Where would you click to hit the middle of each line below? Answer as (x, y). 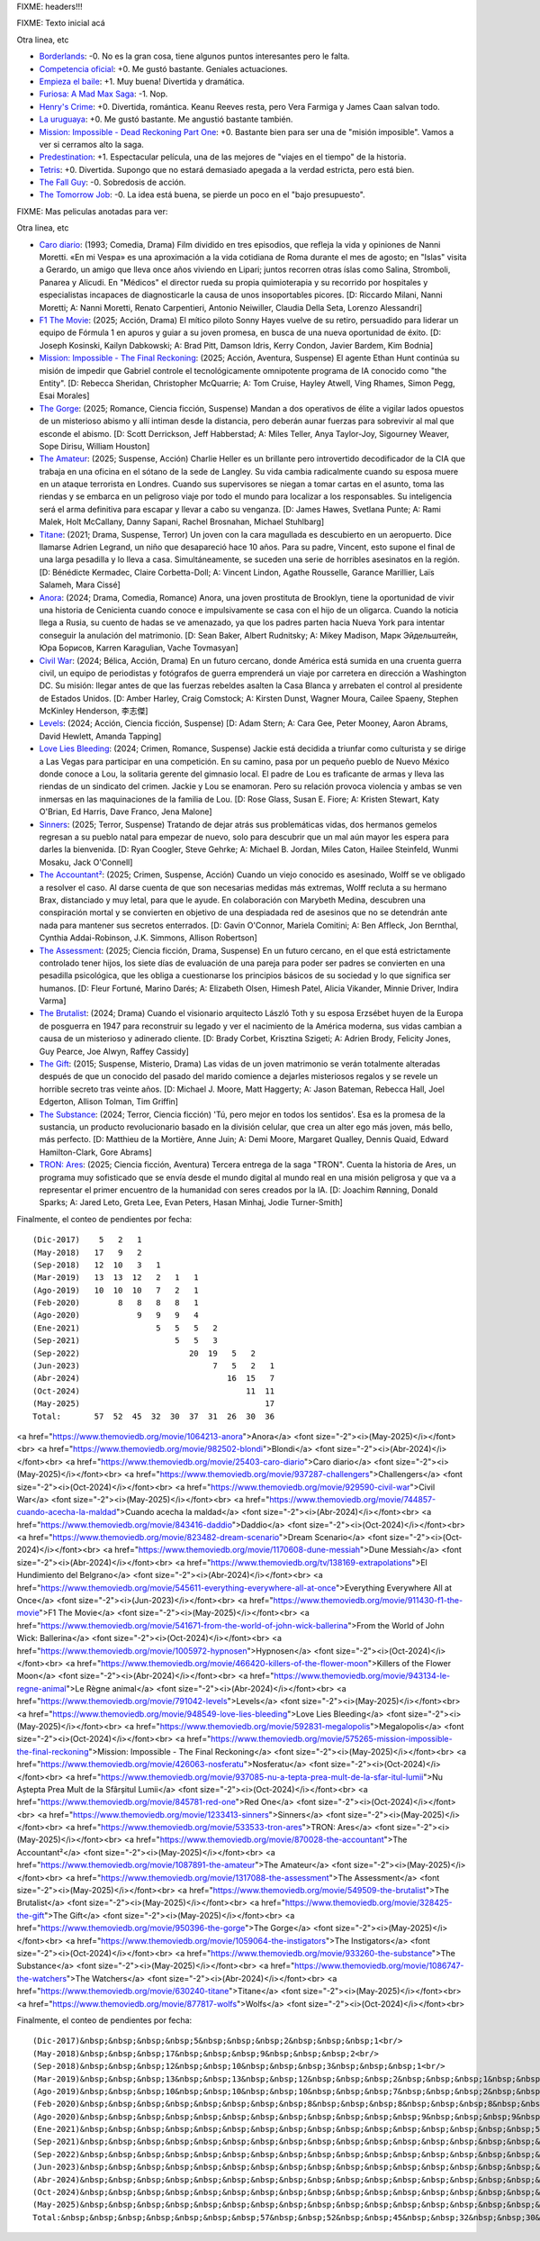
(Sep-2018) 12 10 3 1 (97, 1265)
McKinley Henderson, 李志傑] (94, 711)
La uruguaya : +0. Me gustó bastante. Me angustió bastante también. (166, 119)
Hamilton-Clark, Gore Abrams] (95, 1152)
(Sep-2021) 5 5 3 (125, 1341)
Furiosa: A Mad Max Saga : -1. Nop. (103, 94)
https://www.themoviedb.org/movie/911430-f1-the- (368, 1601)
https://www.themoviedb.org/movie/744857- (353, 1499)
